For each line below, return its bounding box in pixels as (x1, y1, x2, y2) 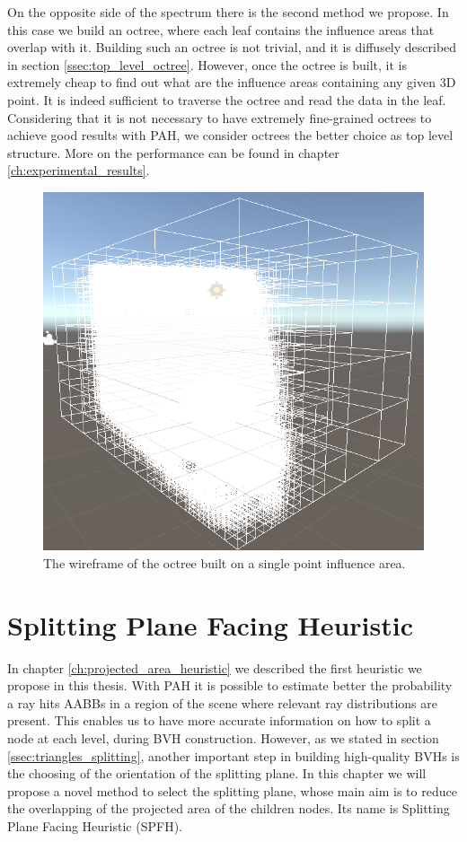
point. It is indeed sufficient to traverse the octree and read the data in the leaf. (7, 90, 446, 109)
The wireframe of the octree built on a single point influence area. (43, 553, 406, 572)
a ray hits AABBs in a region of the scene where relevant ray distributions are (7, 693, 437, 712)
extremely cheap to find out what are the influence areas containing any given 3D (7, 73, 456, 92)
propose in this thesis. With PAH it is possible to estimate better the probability (7, 676, 453, 695)
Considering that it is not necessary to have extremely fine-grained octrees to (7, 108, 432, 127)
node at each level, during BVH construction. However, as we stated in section (7, 729, 439, 748)
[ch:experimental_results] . (7, 161, 150, 180)
